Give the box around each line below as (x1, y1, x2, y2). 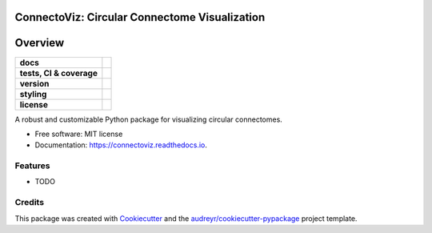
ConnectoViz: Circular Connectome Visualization (14, 10, 266, 24)
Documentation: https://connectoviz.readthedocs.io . (34, 140, 208, 150)
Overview (14, 36, 65, 50)
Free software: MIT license (34, 129, 123, 139)
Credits (14, 197, 44, 208)
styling (19, 88, 47, 99)
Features (14, 160, 50, 171)
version (19, 78, 50, 89)
